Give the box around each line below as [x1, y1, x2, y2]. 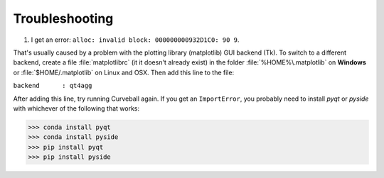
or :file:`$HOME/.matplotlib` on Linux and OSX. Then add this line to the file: [13, 68, 235, 77]
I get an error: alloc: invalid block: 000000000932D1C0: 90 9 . [31, 35, 240, 44]
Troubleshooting [13, 11, 114, 26]
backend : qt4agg [13, 82, 92, 90]
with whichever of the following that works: [13, 104, 140, 113]
